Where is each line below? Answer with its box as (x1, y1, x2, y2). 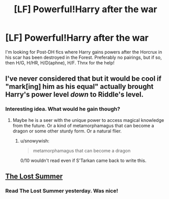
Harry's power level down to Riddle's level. (5, 90, 144, 99)
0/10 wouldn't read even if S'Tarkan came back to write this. (20, 157, 147, 163)
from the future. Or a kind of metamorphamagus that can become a (12, 122, 154, 128)
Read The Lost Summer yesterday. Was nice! (5, 187, 119, 194)
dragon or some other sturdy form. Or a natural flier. (12, 128, 122, 134)
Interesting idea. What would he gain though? (5, 106, 121, 113)
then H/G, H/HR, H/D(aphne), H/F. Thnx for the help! (5, 59, 115, 65)
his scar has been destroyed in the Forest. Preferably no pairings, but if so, (5, 54, 162, 60)
